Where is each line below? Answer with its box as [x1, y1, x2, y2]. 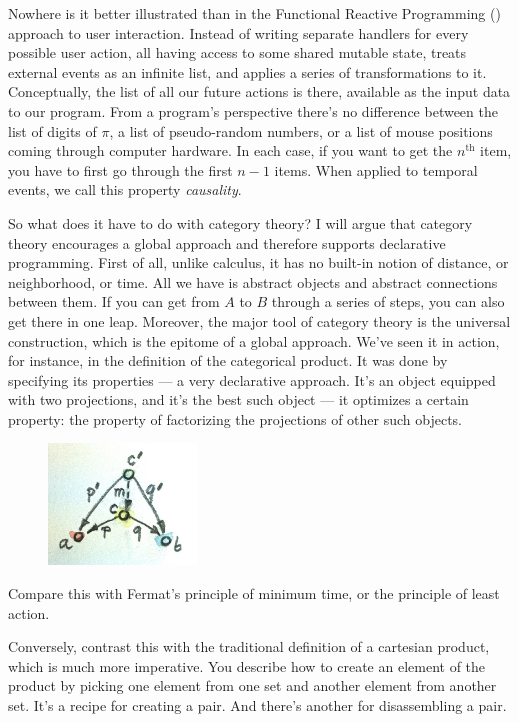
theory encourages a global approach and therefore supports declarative [8, 232, 446, 253]
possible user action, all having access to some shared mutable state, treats [8, 42, 467, 63]
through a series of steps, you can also [271, 291, 505, 312]
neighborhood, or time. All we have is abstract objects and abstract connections [8, 271, 498, 292]
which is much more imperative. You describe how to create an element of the [8, 655, 486, 676]
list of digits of [8, 120, 97, 141]
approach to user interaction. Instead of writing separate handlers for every [8, 22, 469, 43]
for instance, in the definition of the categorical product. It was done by [8, 350, 448, 371]
